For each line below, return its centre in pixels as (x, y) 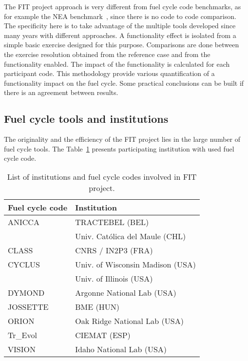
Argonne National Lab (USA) (126, 292)
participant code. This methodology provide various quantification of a (109, 73)
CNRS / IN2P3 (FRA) (114, 250)
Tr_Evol (22, 335)
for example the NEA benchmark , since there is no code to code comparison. (120, 16)
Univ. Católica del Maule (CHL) (131, 236)
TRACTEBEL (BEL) (112, 222)
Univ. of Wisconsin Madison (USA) (136, 264)
